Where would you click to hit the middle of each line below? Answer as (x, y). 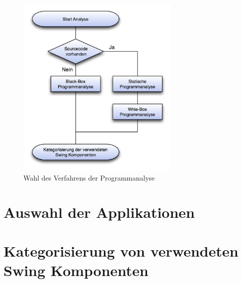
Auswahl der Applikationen (99, 212)
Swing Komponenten (76, 270)
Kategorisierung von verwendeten (121, 251)
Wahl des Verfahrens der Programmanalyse (89, 178)
